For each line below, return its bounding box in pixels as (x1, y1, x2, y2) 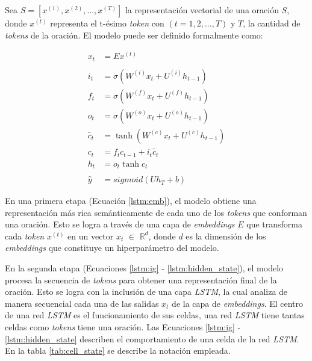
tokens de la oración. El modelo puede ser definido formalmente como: (5, 28, 263, 41)
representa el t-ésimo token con (50, 17, 164, 29)
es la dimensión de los (186, 229, 266, 242)
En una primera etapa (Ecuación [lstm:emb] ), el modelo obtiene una (5, 194, 257, 207)
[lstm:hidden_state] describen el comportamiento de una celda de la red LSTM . (5, 332, 299, 345)
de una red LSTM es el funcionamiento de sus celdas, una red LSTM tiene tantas (5, 309, 305, 321)
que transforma (246, 218, 302, 230)
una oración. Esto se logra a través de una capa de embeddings (5, 218, 235, 230)
